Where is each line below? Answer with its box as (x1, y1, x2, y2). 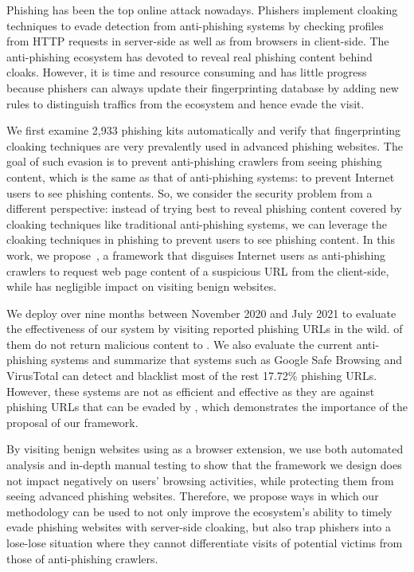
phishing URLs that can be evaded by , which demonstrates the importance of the (6, 398, 408, 415)
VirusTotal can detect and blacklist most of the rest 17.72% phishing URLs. (6, 367, 377, 384)
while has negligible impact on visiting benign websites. (6, 278, 277, 295)
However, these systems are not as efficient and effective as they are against (6, 382, 375, 399)
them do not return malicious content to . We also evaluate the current (6, 335, 353, 352)
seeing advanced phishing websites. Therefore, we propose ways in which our (6, 488, 379, 504)
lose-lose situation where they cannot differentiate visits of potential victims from (6, 535, 403, 550)
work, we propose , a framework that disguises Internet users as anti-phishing (6, 246, 386, 263)
